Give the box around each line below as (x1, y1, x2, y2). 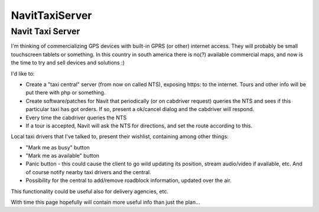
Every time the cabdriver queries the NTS (25, 114, 127, 121)
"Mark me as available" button (25, 152, 100, 159)
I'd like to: (11, 70, 35, 77)
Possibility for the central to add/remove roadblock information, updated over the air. (25, 177, 232, 184)
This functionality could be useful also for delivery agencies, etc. (11, 188, 168, 195)
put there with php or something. (25, 89, 106, 96)
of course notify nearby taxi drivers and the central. (25, 168, 151, 175)
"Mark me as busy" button (25, 143, 90, 151)
